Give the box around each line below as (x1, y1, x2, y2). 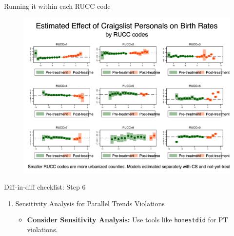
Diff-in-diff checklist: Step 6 (4, 182, 86, 192)
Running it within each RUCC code (4, 1, 111, 11)
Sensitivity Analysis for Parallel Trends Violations (15, 198, 165, 208)
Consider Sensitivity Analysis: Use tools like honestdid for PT (27, 215, 228, 225)
